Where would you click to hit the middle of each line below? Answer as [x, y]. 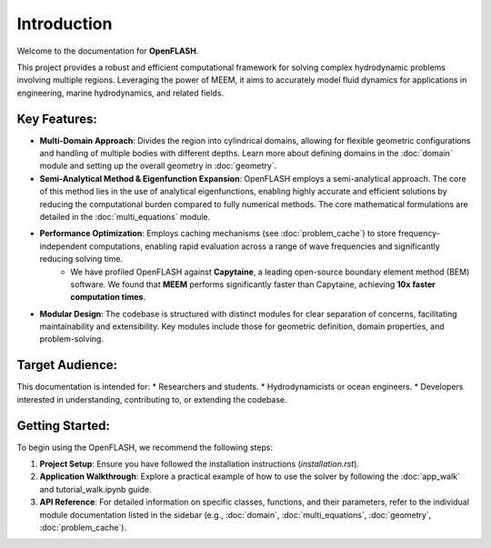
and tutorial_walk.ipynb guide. [95, 489]
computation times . [108, 297]
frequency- [419, 234]
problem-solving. [72, 339]
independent [63, 246]
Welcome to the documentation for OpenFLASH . [108, 51]
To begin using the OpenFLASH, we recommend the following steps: [145, 447]
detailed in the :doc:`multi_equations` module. [125, 216]
